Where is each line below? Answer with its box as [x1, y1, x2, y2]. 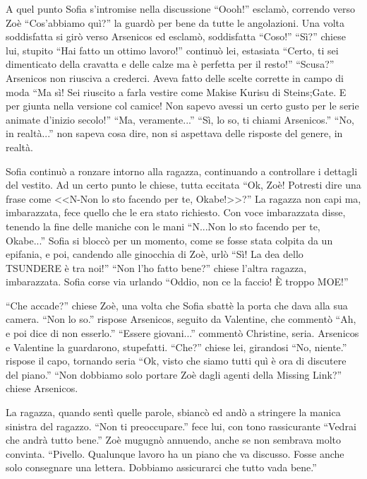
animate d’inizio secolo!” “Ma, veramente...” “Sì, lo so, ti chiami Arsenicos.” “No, [6, 112, 354, 126]
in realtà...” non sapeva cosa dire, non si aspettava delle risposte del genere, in [6, 126, 343, 141]
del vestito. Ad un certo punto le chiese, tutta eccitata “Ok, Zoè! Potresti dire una [6, 177, 361, 192]
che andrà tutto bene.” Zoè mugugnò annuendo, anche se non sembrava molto [6, 432, 342, 447]
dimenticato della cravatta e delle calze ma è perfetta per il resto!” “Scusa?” [6, 57, 335, 71]
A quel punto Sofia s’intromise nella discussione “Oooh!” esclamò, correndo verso [6, 1, 355, 16]
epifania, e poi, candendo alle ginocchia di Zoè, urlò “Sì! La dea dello [6, 247, 303, 261]
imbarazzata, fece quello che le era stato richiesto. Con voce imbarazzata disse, [6, 205, 346, 220]
